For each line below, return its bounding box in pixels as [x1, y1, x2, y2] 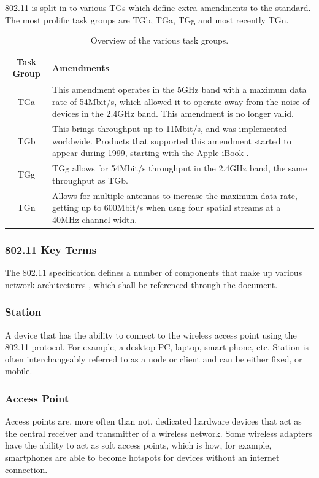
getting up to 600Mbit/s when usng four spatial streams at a [52, 201, 281, 214]
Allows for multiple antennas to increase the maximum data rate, [52, 189, 298, 202]
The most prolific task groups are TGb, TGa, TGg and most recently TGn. [5, 13, 289, 26]
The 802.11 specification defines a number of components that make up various [5, 266, 302, 279]
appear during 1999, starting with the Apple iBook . [52, 146, 249, 159]
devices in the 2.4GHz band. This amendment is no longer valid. [52, 107, 294, 120]
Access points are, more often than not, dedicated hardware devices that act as [5, 415, 302, 428]
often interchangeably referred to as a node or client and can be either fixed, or [5, 352, 302, 365]
